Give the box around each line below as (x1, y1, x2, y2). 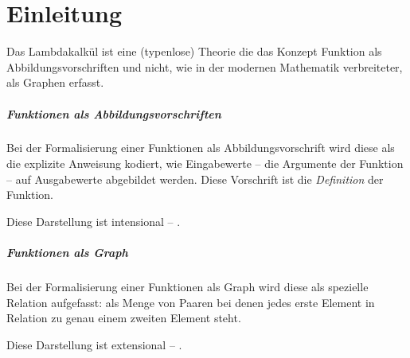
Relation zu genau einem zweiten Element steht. (6, 309, 241, 326)
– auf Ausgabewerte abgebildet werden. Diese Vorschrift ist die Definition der (6, 170, 384, 187)
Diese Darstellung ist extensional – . (6, 336, 182, 352)
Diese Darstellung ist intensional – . (6, 212, 181, 229)
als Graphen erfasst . (6, 74, 104, 91)
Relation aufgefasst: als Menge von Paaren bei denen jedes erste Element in (6, 294, 375, 310)
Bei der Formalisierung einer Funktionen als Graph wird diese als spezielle (6, 278, 369, 294)
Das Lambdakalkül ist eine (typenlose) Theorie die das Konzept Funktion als (6, 43, 382, 60)
